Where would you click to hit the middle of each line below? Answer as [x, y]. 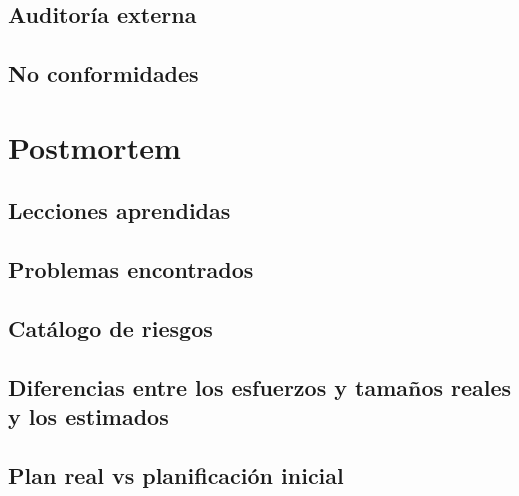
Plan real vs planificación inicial [176, 474]
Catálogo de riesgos [110, 327]
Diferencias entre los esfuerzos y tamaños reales [260, 386]
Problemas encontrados [131, 269]
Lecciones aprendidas [119, 210]
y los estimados [88, 416]
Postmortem [94, 146]
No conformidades [103, 73]
